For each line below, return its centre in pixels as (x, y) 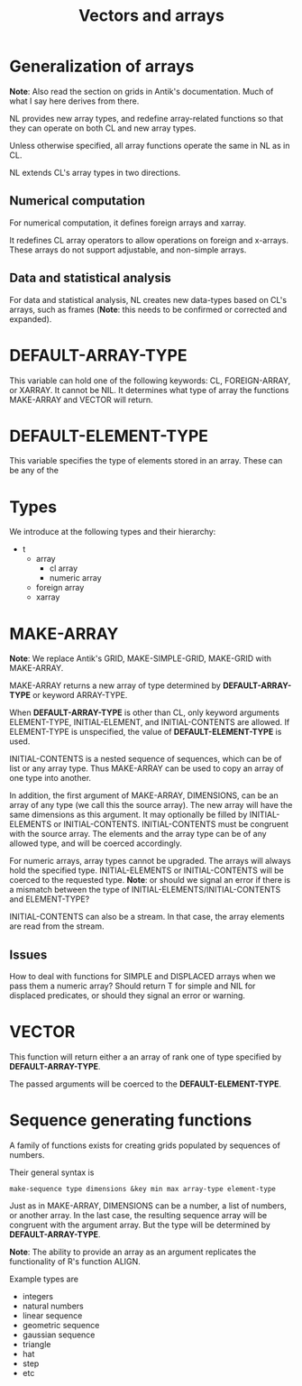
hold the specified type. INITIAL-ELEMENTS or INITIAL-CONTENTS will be (146, 870)
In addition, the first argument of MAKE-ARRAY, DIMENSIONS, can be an (144, 795)
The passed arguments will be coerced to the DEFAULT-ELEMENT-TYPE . (146, 1084)
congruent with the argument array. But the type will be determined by (140, 1225)
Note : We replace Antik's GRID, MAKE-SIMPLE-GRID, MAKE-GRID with (141, 658)
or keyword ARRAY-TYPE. (80, 695)
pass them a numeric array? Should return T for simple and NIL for (133, 986)
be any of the (34, 471)
